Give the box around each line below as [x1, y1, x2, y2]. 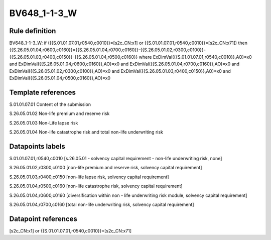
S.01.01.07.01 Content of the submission [9, 101, 91, 107]
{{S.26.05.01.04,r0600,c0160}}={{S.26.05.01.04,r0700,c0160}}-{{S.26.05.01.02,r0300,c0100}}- [9, 47, 206, 53]
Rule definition [9, 27, 56, 35]
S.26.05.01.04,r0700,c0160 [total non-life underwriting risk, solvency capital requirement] [9, 201, 194, 207]
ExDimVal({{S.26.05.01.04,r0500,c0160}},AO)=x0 [9, 75, 110, 81]
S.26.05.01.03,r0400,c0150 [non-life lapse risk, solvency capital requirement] [9, 174, 169, 180]
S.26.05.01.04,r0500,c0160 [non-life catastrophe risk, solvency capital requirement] [9, 183, 183, 189]
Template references [9, 88, 76, 96]
